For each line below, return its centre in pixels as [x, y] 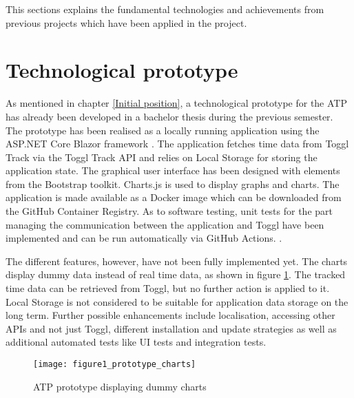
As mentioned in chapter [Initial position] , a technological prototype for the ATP [176, 103]
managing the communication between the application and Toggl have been [165, 224]
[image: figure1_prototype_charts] [115, 364]
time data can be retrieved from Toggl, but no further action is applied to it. [168, 288]
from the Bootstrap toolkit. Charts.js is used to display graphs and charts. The [173, 184]
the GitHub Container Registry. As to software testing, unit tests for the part [169, 211]
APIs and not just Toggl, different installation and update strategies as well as [171, 328]
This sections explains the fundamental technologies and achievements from [165, 9]
